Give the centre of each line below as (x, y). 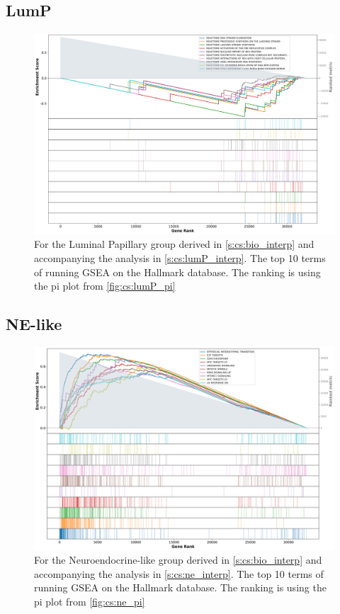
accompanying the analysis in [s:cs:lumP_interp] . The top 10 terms (180, 258)
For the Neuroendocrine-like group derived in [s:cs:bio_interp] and (178, 560)
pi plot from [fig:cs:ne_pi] (90, 601)
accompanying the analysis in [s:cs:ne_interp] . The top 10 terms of (179, 573)
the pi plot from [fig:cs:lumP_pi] (105, 286)
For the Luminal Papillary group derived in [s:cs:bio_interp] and (174, 244)
